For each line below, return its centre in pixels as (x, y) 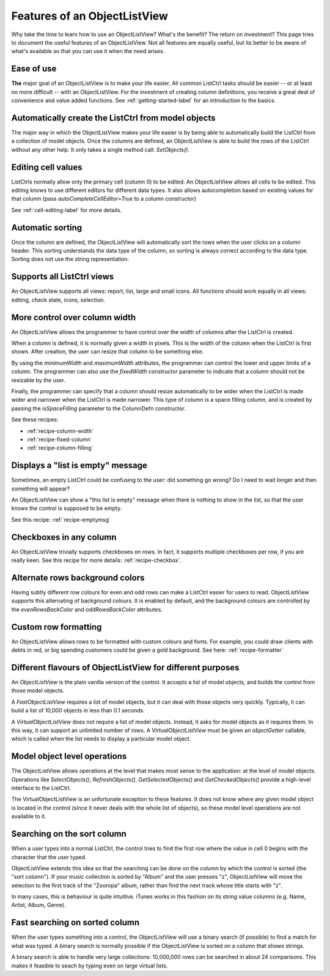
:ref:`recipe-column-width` (60, 431)
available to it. (29, 816)
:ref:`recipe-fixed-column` (59, 439)
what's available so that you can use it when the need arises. (88, 51)
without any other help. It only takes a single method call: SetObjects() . (100, 149)
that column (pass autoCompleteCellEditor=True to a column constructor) (104, 199)
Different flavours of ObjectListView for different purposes (125, 667)
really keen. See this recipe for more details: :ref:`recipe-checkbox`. (97, 560)
